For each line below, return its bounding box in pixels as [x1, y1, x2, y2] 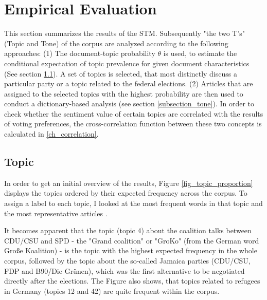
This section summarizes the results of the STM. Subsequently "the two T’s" [4, 28, 245, 39]
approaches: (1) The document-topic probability [4, 48, 155, 59]
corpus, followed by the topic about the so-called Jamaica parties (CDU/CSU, [4, 255, 251, 266]
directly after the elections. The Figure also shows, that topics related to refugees [4, 275, 260, 286]
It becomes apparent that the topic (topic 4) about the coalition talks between [4, 225, 252, 236]
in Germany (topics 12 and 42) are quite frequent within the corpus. [4, 285, 220, 296]
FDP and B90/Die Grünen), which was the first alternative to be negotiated [4, 265, 245, 276]
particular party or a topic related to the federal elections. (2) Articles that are [4, 78, 253, 89]
